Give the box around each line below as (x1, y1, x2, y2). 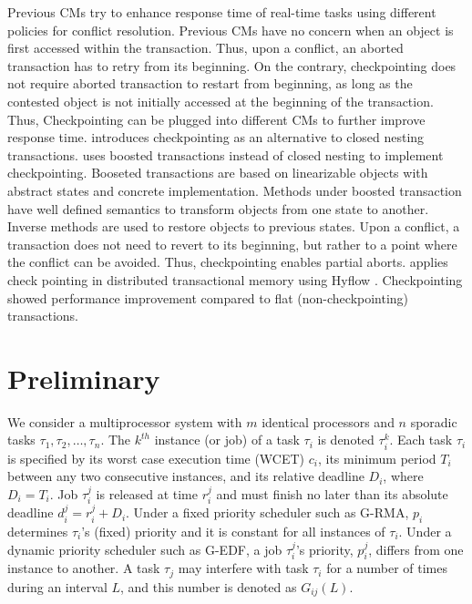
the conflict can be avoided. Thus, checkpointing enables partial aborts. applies (7, 252, 448, 271)
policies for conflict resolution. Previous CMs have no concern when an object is (7, 20, 454, 39)
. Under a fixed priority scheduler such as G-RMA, (126, 503, 409, 522)
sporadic (410, 412, 457, 431)
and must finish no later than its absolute (216, 484, 448, 503)
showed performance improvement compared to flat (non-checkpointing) (7, 288, 409, 307)
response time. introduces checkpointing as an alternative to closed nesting (7, 128, 425, 147)
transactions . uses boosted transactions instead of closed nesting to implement (7, 145, 444, 164)
